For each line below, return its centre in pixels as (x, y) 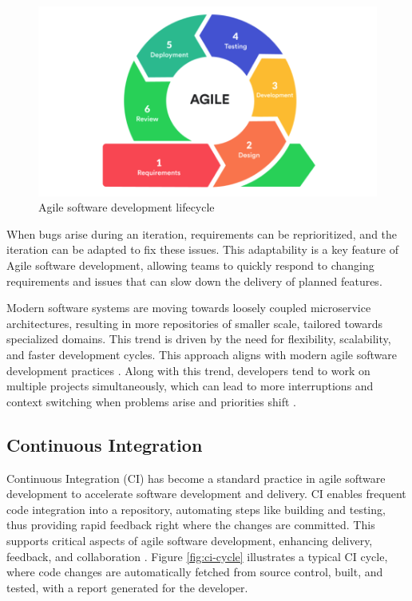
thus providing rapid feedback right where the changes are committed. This (191, 525)
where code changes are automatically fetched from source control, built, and (195, 572)
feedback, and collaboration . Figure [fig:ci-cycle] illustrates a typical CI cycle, (197, 556)
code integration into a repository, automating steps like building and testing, (196, 509)
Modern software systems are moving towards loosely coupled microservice (189, 308)
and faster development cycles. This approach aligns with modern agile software (202, 354)
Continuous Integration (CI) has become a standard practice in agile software (196, 478)
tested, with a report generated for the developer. (127, 587)
